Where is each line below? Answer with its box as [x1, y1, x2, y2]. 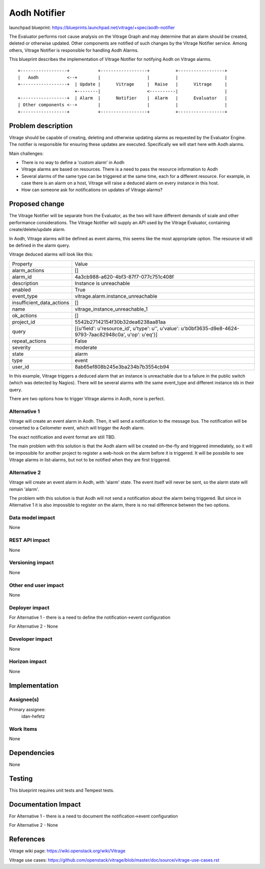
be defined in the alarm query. [9, 242, 71, 248]
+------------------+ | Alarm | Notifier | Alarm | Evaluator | [18, 95, 228, 101]
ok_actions [12, 312, 37, 319]
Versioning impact [9, 559, 54, 566]
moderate [74, 344, 98, 351]
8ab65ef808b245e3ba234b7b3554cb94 [74, 363, 169, 370]
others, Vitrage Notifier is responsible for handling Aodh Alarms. [9, 47, 139, 53]
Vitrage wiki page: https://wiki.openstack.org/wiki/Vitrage [9, 848, 126, 854]
